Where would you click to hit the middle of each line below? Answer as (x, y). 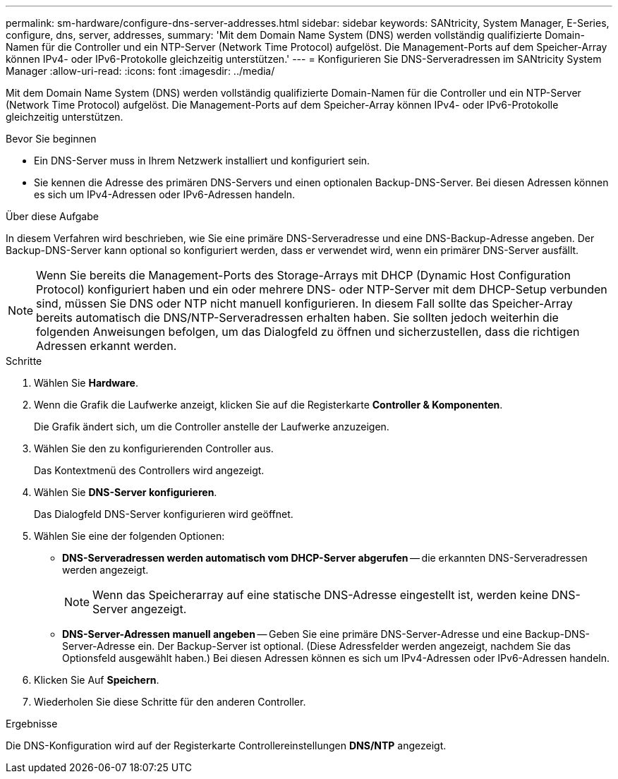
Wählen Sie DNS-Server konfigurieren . (126, 492)
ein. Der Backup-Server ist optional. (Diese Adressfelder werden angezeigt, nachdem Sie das (354, 646)
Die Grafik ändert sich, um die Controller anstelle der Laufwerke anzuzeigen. (212, 427)
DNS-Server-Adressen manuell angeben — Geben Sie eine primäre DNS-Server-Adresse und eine (292, 634)
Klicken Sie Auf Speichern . (97, 680)
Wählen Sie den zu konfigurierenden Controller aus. (154, 448)
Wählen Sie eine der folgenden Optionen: (129, 536)
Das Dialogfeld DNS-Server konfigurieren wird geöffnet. (164, 514)
